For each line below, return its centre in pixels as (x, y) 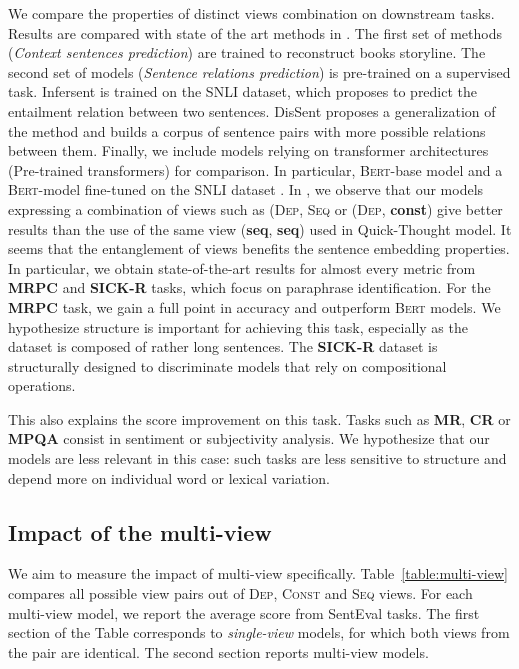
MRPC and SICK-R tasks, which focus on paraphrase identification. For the (249, 287)
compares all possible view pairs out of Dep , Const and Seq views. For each (240, 593)
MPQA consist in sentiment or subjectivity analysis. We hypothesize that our (249, 438)
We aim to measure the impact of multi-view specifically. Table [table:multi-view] (258, 573)
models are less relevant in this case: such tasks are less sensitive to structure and (257, 458)
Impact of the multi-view (140, 531)
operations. (42, 385)
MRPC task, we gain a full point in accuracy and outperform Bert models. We (254, 306)
